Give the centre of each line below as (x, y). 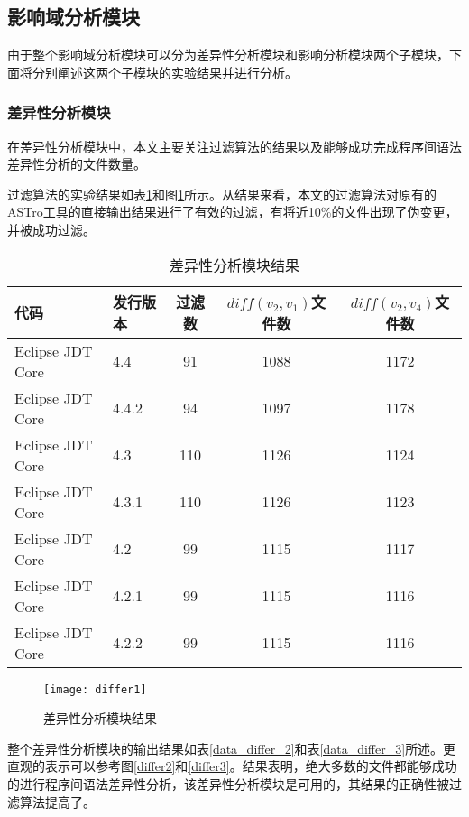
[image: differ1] (95, 689)
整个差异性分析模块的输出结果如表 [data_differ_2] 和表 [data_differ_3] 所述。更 (232, 748)
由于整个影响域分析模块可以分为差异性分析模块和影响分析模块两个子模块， (228, 55)
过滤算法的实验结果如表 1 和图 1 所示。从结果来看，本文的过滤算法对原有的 (222, 194)
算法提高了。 (57, 801)
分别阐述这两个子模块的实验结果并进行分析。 (165, 72)
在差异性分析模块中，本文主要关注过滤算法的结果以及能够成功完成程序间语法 (234, 146)
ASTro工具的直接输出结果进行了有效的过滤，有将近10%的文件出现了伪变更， (233, 212)
